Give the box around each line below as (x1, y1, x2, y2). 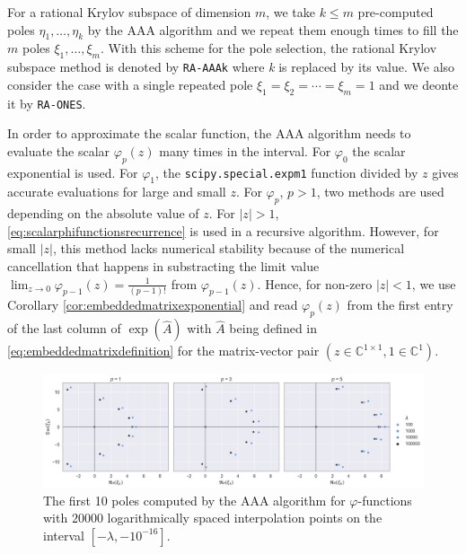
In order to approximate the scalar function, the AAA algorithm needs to (7, 124, 411, 143)
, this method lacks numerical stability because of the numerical (52, 239, 405, 258)
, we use (411, 274, 456, 293)
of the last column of (7, 319, 121, 338)
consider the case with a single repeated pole (7, 75, 253, 93)
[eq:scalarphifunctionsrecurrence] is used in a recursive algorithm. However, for (7, 221, 439, 240)
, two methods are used (316, 182, 444, 201)
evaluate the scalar (7, 141, 110, 160)
